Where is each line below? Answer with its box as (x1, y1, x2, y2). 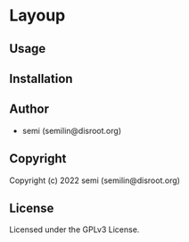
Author (9, 102, 49, 117)
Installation (9, 71, 73, 86)
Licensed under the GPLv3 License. (9, 224, 140, 235)
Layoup (9, 5, 66, 26)
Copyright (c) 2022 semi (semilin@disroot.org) (9, 175, 181, 186)
